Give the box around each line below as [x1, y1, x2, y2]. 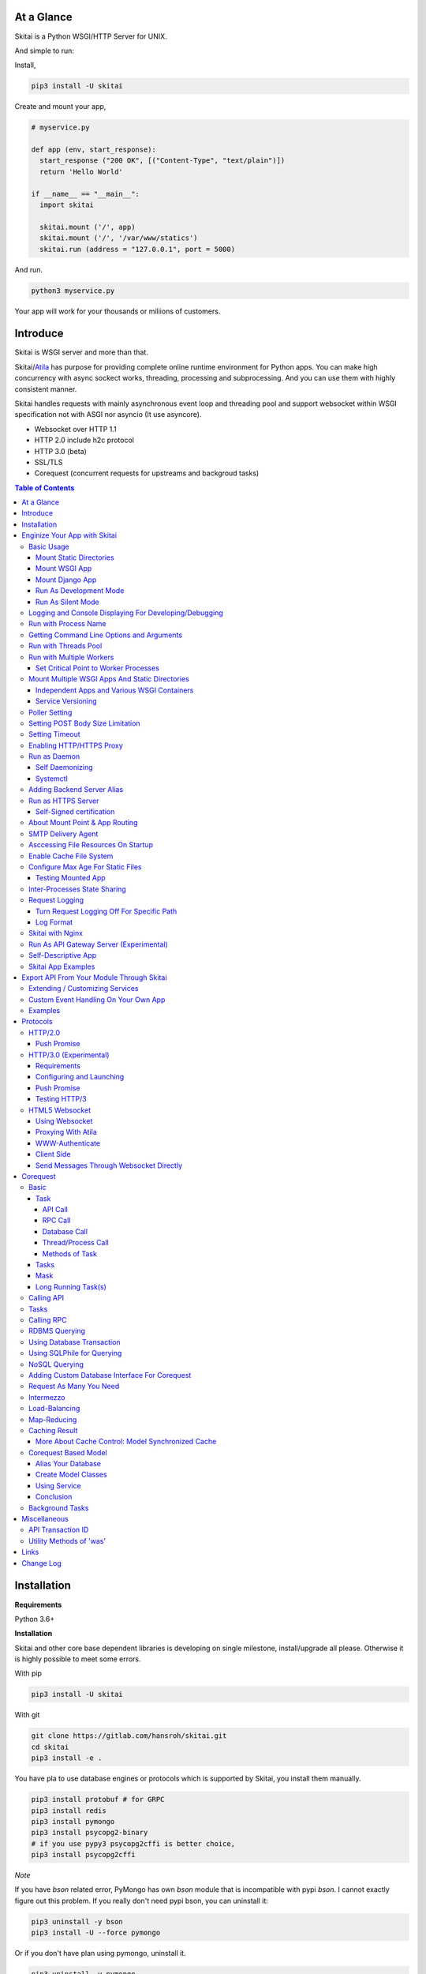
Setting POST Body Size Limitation [28, 719, 141, 728]
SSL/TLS [34, 457, 63, 467]
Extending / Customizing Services [28, 984, 139, 993]
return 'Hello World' [39, 167, 124, 176]
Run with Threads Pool [28, 641, 103, 651]
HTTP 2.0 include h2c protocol [34, 435, 134, 445]
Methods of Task [42, 1248, 98, 1259]
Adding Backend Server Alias [28, 785, 124, 794]
